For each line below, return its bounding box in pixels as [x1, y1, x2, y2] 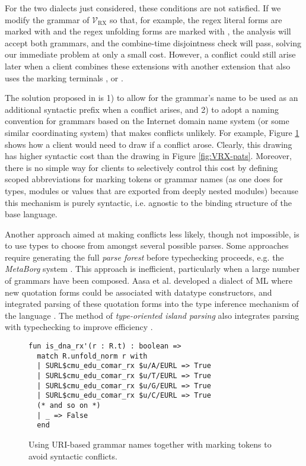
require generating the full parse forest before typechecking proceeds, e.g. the [5, 251, 284, 263]
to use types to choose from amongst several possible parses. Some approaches [5, 239, 289, 252]
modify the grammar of [5, 13, 90, 26]
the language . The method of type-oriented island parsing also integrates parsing [5, 309, 299, 321]
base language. [5, 208, 58, 220]
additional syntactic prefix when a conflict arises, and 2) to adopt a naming [5, 103, 279, 115]
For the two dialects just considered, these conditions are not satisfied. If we [5, 2, 281, 14]
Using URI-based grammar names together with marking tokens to [28, 438, 272, 450]
